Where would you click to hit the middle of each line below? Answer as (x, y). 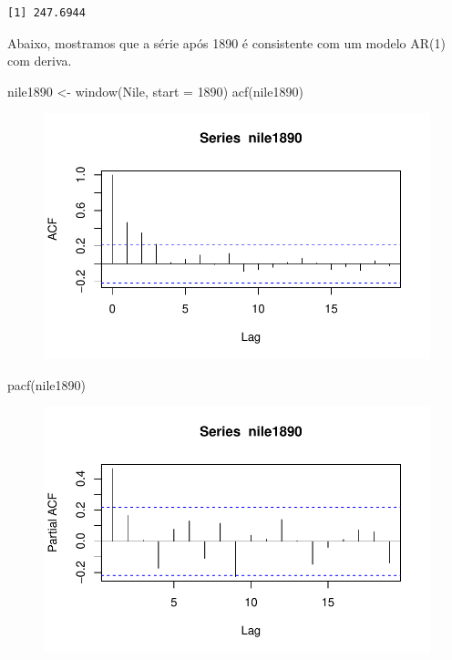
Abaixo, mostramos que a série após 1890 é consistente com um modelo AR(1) (226, 42)
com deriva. (40, 61)
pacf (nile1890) (46, 384)
